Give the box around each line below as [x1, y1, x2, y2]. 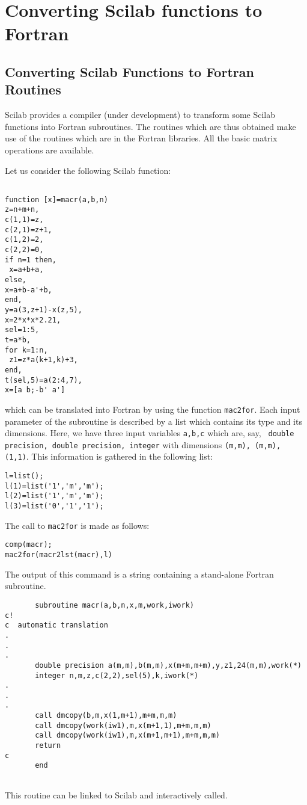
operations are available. [5, 143, 94, 156]
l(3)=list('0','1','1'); [5, 502, 104, 511]
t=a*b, [5, 335, 31, 344]
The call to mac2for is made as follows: [5, 519, 150, 531]
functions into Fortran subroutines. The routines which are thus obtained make [5, 120, 296, 132]
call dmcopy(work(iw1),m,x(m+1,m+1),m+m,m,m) [35, 731, 220, 740]
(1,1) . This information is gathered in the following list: [5, 450, 213, 463]
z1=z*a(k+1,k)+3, [9, 356, 78, 365]
